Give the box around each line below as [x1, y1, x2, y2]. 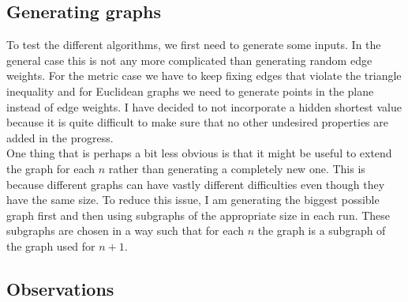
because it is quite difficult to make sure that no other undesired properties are [6, 114, 388, 130]
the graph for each [6, 160, 95, 176]
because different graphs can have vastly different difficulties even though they [6, 176, 385, 192]
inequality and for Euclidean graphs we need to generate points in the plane [6, 82, 374, 99]
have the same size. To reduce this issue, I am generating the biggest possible [6, 191, 380, 208]
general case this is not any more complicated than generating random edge [6, 51, 372, 68]
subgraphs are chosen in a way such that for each [6, 222, 245, 239]
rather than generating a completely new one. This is [108, 160, 365, 176]
